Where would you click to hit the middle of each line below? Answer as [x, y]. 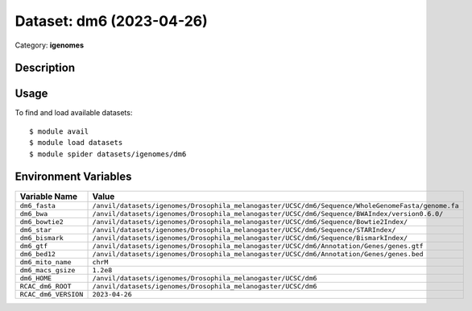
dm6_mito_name [46, 262]
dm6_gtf [34, 246]
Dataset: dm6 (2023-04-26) [112, 21]
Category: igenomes [50, 45]
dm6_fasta [38, 205]
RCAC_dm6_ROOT [46, 286]
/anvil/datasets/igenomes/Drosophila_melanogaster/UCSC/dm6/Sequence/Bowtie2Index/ [250, 222]
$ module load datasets [76, 143]
